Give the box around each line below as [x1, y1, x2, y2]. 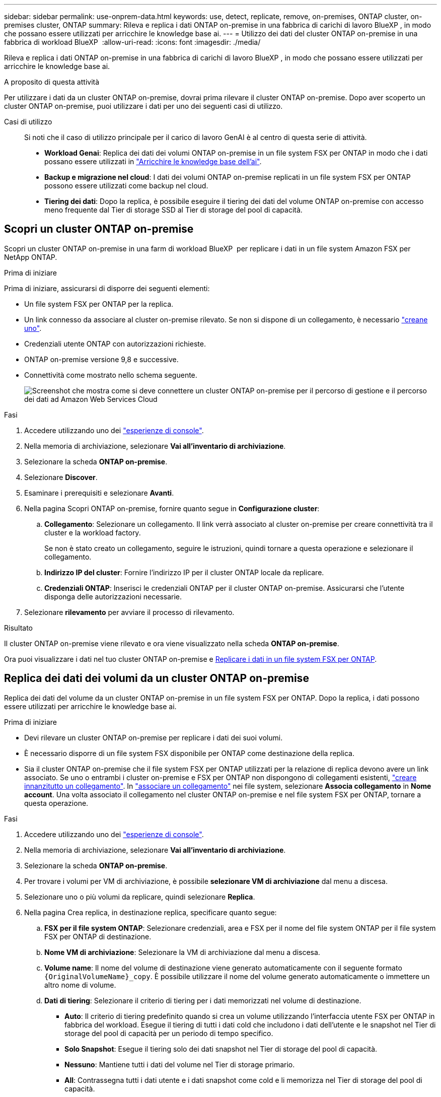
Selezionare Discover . [24, 472, 98, 482]
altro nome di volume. [44, 980, 116, 989]
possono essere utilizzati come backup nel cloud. [44, 181, 208, 190]
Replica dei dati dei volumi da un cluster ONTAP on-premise [4, 672, 309, 685]
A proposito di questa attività [4, 78, 100, 86]
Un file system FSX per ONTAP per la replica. [24, 299, 174, 308]
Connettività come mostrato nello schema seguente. [24, 370, 197, 379]
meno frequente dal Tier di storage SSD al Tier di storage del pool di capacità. [44, 205, 303, 214]
